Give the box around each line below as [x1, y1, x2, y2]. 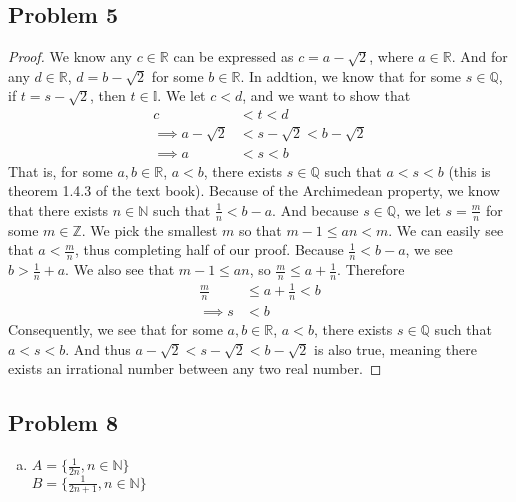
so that [238, 219, 282, 240]
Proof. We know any [8, 46, 132, 67]
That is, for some [8, 160, 113, 181]
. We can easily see [388, 219, 504, 240]
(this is [448, 160, 491, 181]
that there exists [8, 199, 109, 220]
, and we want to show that [242, 85, 411, 106]
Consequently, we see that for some [8, 319, 223, 340]
